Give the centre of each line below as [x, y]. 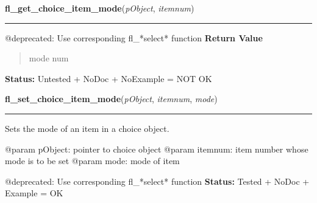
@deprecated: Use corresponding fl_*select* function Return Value [134, 37]
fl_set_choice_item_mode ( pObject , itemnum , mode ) [111, 99]
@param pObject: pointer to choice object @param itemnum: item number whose [157, 149]
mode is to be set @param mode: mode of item [92, 161]
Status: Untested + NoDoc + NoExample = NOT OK [109, 78]
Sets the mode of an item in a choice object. [87, 128]
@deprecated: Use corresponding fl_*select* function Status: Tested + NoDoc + [157, 181]
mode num [49, 58]
